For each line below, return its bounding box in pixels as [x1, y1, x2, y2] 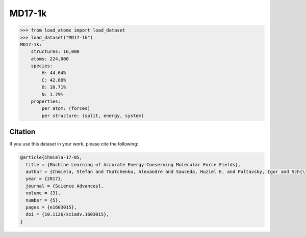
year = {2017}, [25, 176, 64, 182]
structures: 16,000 [31, 49, 80, 54]
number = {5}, [25, 197, 61, 203]
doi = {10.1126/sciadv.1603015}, [25, 212, 109, 217]
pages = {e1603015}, [25, 204, 77, 211]
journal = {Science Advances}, [25, 183, 104, 189]
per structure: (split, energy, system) [41, 112, 144, 118]
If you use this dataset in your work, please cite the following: [9, 141, 139, 147]
